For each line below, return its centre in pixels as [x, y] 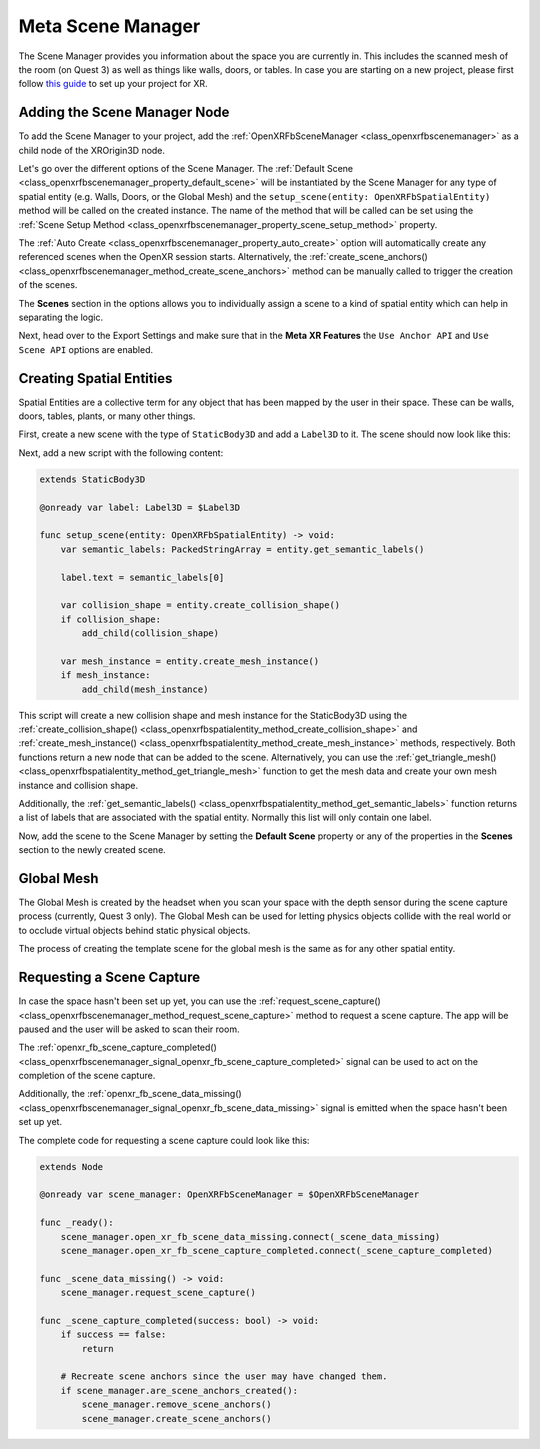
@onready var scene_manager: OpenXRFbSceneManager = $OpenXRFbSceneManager [229, 1194]
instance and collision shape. [78, 785]
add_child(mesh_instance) [145, 689]
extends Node [71, 1166]
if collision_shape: [111, 619]
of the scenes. [48, 285]
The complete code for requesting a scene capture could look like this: [164, 1140]
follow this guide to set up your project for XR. [113, 84]
